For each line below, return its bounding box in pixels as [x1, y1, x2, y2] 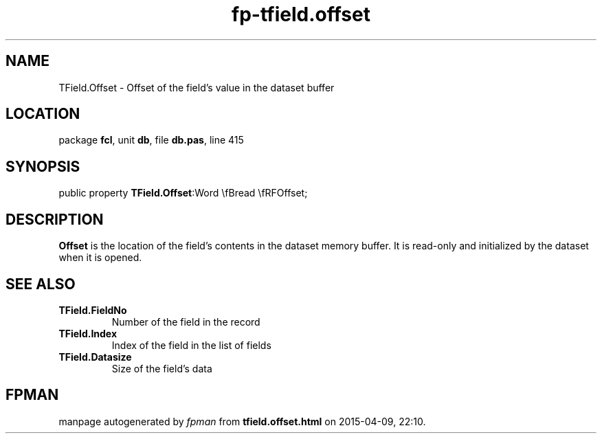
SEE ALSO [5, 275, 76, 293]
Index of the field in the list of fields [111, 339, 271, 351]
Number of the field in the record [111, 315, 260, 328]
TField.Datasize [58, 350, 132, 363]
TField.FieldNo [58, 304, 127, 316]
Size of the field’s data [111, 362, 212, 374]
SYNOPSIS [5, 157, 80, 175]
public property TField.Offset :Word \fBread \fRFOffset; [58, 187, 308, 199]
